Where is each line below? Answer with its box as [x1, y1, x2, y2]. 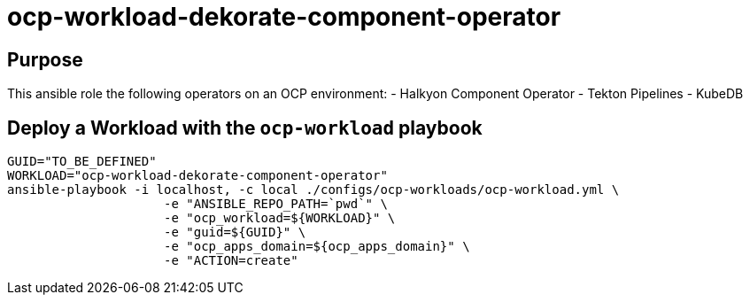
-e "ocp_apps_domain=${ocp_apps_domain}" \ [164, 239, 470, 254]
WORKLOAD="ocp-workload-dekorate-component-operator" [7, 168, 388, 183]
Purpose [7, 48, 83, 71]
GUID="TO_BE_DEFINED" [7, 154, 157, 169]
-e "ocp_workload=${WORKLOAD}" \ [164, 211, 396, 226]
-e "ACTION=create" [164, 253, 298, 268]
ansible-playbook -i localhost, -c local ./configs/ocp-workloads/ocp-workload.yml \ [7, 182, 620, 197]
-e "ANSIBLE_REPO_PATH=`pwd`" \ [164, 197, 388, 212]
